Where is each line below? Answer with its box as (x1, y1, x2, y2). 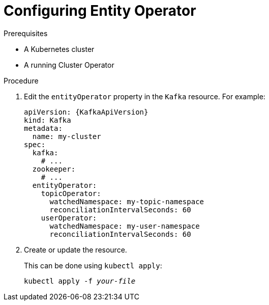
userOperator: (41, 213, 97, 222)
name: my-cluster (32, 132, 101, 141)
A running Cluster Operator (24, 60, 114, 69)
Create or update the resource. (24, 245, 127, 254)
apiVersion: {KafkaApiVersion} (24, 107, 148, 116)
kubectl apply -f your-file (24, 276, 136, 285)
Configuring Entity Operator (4, 2, 196, 19)
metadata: (24, 124, 63, 132)
